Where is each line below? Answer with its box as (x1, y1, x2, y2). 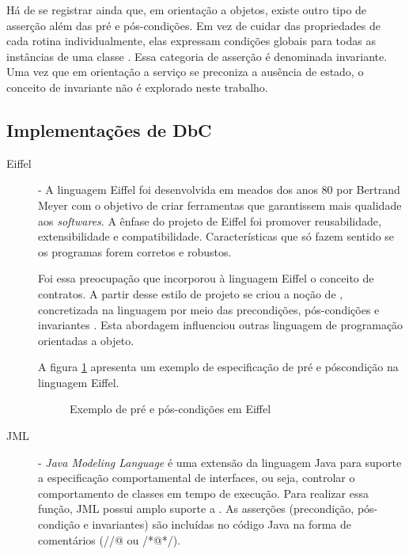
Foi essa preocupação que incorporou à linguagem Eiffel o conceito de (38, 270, 374, 286)
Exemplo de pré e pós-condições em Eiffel (70, 400, 271, 417)
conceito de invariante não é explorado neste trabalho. (6, 78, 268, 95)
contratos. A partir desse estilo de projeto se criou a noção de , (38, 285, 343, 302)
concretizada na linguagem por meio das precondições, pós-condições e (38, 301, 380, 317)
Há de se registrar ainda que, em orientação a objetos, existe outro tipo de (6, 2, 367, 17)
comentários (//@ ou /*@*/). (38, 531, 181, 548)
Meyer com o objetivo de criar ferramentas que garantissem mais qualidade (38, 196, 402, 213)
